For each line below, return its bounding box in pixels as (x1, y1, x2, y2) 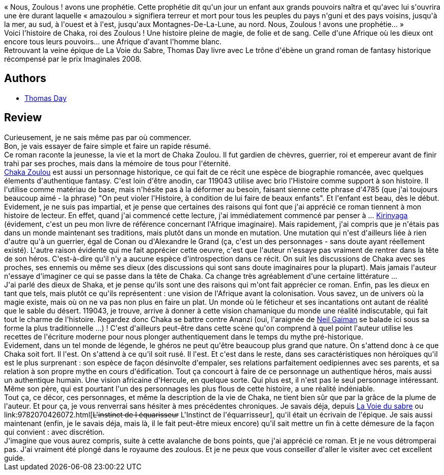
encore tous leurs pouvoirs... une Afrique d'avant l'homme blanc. (4, 37, 222, 46)
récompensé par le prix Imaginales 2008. (4, 55, 142, 63)
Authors (4, 72, 46, 85)
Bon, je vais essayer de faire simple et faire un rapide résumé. (4, 141, 211, 150)
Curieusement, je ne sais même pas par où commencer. (4, 133, 191, 142)
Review (4, 111, 42, 124)
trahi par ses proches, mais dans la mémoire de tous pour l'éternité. (4, 159, 231, 168)
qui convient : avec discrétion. (4, 427, 105, 436)
